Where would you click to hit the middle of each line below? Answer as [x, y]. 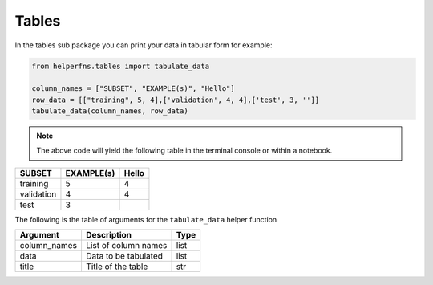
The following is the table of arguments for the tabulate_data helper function [146, 219]
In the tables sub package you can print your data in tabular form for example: [144, 45]
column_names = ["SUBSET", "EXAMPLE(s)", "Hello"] [134, 89]
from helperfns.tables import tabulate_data [121, 66]
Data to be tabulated [124, 256]
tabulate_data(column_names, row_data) [110, 111]
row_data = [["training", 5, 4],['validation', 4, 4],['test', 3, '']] [176, 100]
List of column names [126, 246]
